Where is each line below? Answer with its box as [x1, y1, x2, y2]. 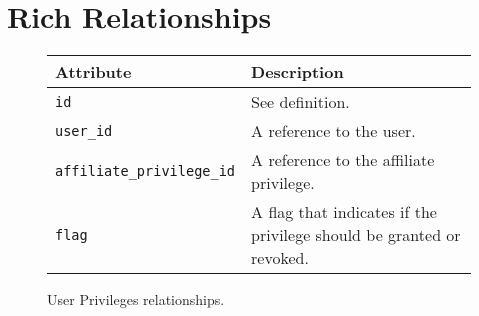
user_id [55, 122, 113, 139]
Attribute [55, 60, 132, 84]
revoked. [251, 246, 309, 270]
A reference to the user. [251, 119, 416, 143]
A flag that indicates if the [251, 200, 437, 224]
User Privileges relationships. [47, 289, 225, 310]
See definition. [251, 90, 350, 114]
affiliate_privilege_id [55, 163, 236, 180]
